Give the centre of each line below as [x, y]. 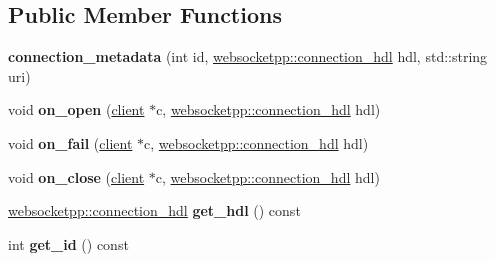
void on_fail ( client [70, 142]
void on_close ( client [76, 176]
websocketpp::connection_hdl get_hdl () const [154, 210]
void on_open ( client [76, 109]
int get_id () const [68, 243]
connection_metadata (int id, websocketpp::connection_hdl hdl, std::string [248, 56]
